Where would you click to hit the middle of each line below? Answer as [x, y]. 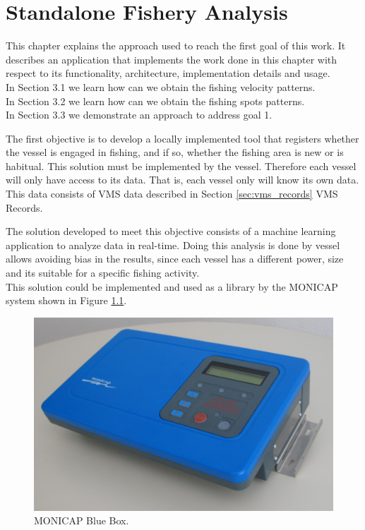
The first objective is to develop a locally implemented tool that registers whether [182, 138]
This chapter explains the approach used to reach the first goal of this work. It [176, 46]
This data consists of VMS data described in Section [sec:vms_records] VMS [172, 194]
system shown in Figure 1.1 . [66, 300]
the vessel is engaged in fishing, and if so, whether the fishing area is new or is [175, 152]
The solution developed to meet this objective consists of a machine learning [171, 231]
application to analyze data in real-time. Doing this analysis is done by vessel [173, 245]
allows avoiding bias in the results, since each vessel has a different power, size [175, 259]
